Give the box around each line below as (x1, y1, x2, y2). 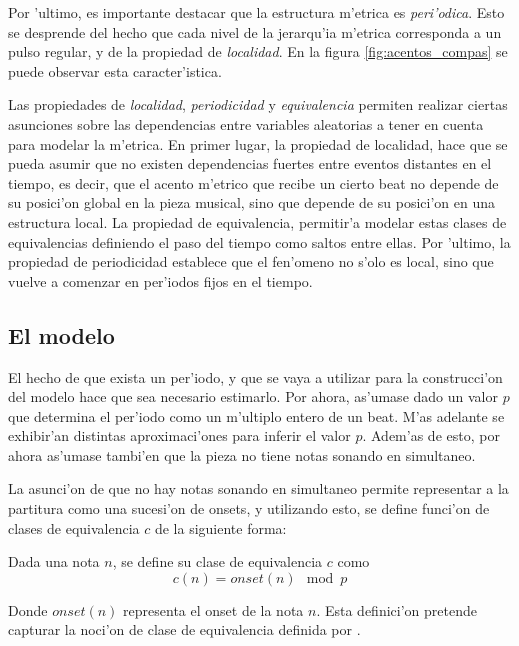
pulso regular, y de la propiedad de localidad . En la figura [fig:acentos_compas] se (8, 41, 508, 62)
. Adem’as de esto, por (362, 425, 500, 446)
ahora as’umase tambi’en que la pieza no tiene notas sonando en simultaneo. (8, 444, 476, 465)
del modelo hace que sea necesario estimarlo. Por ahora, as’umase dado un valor (8, 386, 498, 407)
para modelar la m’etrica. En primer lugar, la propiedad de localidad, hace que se (8, 133, 508, 154)
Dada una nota (8, 551, 100, 572)
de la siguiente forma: (154, 517, 287, 538)
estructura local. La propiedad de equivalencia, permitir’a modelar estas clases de (8, 211, 507, 232)
